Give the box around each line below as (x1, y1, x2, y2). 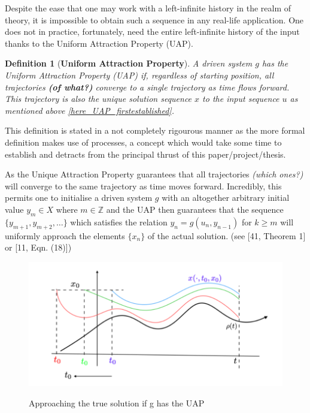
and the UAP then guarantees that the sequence (106, 203, 284, 215)
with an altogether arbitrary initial (162, 191, 290, 204)
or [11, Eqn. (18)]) (5, 241, 72, 254)
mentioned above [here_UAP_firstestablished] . (5, 104, 174, 116)
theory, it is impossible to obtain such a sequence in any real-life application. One (5, 13, 304, 26)
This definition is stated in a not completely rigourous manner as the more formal (5, 124, 305, 137)
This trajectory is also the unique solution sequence (5, 92, 192, 105)
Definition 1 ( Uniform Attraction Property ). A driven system (5, 57, 253, 70)
